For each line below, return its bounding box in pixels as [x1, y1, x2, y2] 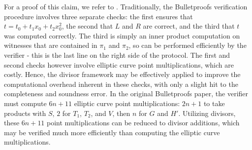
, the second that [62, 21, 113, 31]
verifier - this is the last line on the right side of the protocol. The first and [4, 49, 230, 60]
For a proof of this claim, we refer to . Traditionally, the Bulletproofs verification [4, 1, 248, 11]
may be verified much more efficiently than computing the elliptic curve [4, 127, 220, 137]
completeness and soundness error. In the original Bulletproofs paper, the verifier [4, 88, 249, 99]
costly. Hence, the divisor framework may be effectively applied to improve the [4, 69, 241, 79]
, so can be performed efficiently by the [128, 40, 247, 50]
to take [203, 98, 225, 108]
